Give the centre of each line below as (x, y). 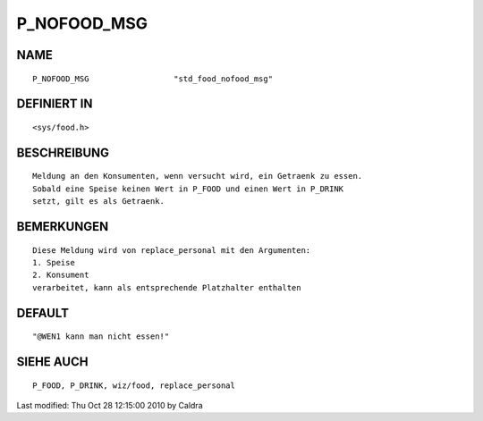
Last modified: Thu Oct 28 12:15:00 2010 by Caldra (110, 405)
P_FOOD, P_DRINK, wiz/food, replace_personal (134, 385)
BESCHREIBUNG (63, 152)
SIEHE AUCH (52, 362)
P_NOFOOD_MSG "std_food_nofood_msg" (153, 79)
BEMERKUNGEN (63, 227)
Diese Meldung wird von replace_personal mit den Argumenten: (172, 250)
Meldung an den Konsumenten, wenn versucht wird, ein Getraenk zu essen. (198, 176)
